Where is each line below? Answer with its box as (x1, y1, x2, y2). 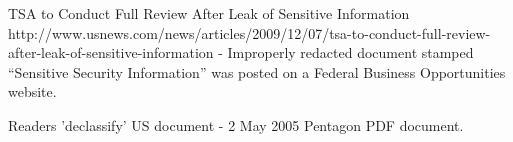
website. (8, 81, 57, 102)
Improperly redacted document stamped (227, 42, 474, 63)
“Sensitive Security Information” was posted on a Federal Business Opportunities (8, 61, 506, 82)
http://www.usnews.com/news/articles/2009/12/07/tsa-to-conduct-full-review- (8, 22, 491, 43)
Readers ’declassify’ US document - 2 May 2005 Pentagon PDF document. (8, 114, 464, 135)
